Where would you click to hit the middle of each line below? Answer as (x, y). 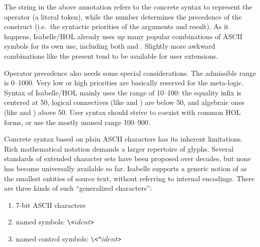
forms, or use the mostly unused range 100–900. (77, 122)
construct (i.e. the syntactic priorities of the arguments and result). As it (116, 26)
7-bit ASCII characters (51, 205)
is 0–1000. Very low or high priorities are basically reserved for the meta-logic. (124, 83)
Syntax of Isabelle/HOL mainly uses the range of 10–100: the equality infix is (123, 92)
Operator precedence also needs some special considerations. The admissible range (130, 73)
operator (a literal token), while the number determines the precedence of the (123, 16)
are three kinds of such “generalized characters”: (78, 188)
